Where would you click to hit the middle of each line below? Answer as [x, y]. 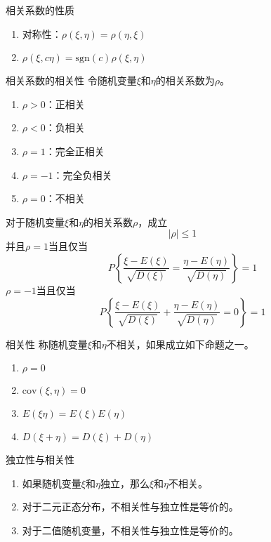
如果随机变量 [52, 483]
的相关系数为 [185, 80]
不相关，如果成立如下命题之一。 [180, 344]
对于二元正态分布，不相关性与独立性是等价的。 [130, 507]
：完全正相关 [75, 151]
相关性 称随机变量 [47, 344]
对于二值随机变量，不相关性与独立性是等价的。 [130, 530]
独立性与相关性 [40, 460]
